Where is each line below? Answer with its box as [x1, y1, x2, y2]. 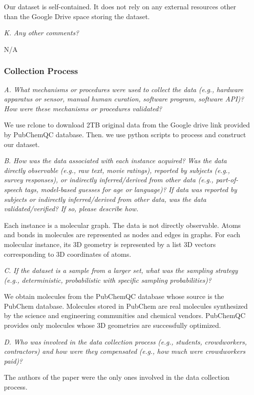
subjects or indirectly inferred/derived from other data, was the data [4, 194, 207, 204]
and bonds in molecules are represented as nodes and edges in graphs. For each [4, 229, 240, 240]
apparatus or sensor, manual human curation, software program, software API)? [4, 94, 244, 104]
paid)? [4, 355, 22, 366]
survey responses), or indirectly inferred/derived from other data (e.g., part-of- [4, 174, 238, 185]
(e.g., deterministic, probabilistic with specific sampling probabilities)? [4, 274, 212, 285]
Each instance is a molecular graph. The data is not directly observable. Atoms [4, 220, 241, 230]
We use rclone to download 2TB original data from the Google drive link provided [4, 120, 250, 130]
